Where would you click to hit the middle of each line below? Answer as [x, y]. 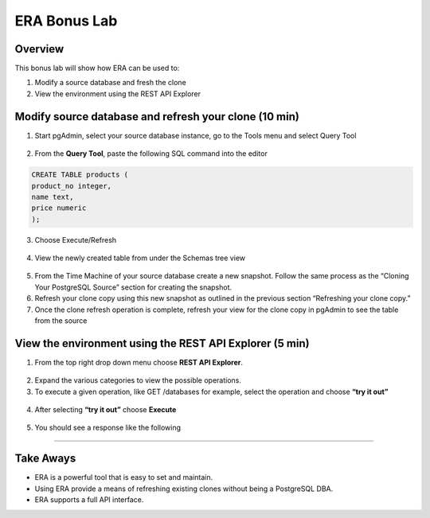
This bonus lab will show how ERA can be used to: [97, 68]
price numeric [59, 208]
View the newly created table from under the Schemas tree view [140, 258]
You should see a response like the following [108, 428]
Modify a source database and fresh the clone [110, 83]
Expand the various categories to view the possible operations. [138, 380]
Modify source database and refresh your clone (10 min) [157, 117]
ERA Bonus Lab [66, 21]
